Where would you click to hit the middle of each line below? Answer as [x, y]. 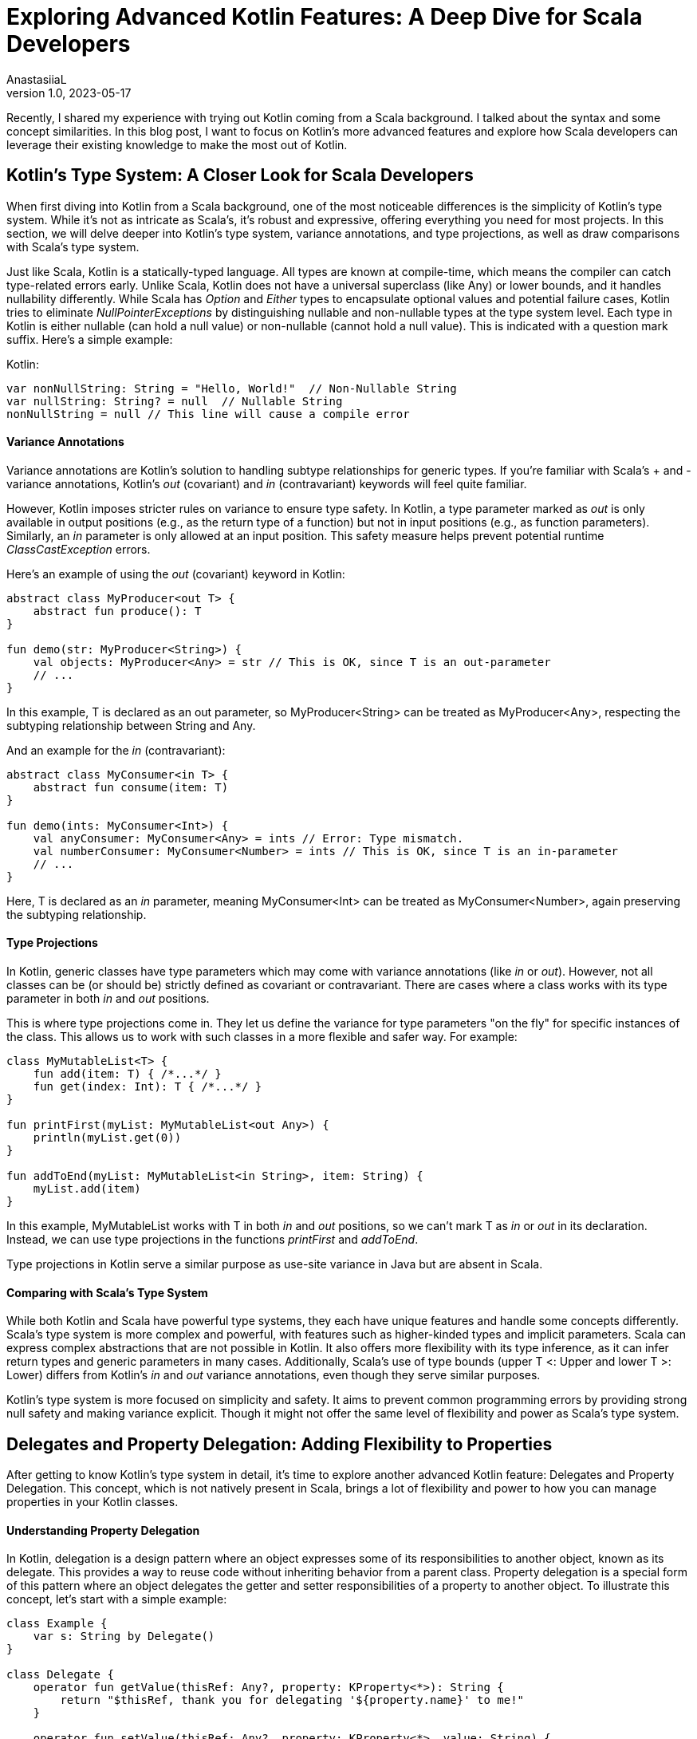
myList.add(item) [87, 1189]
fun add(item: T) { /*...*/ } [127, 1074]
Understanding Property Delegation [103, 1530]
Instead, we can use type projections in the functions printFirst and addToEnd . [213, 1240]
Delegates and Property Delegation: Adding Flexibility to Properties [280, 1444]
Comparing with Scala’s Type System [107, 1292]
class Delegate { [60, 1675]
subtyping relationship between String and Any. [131, 725]
